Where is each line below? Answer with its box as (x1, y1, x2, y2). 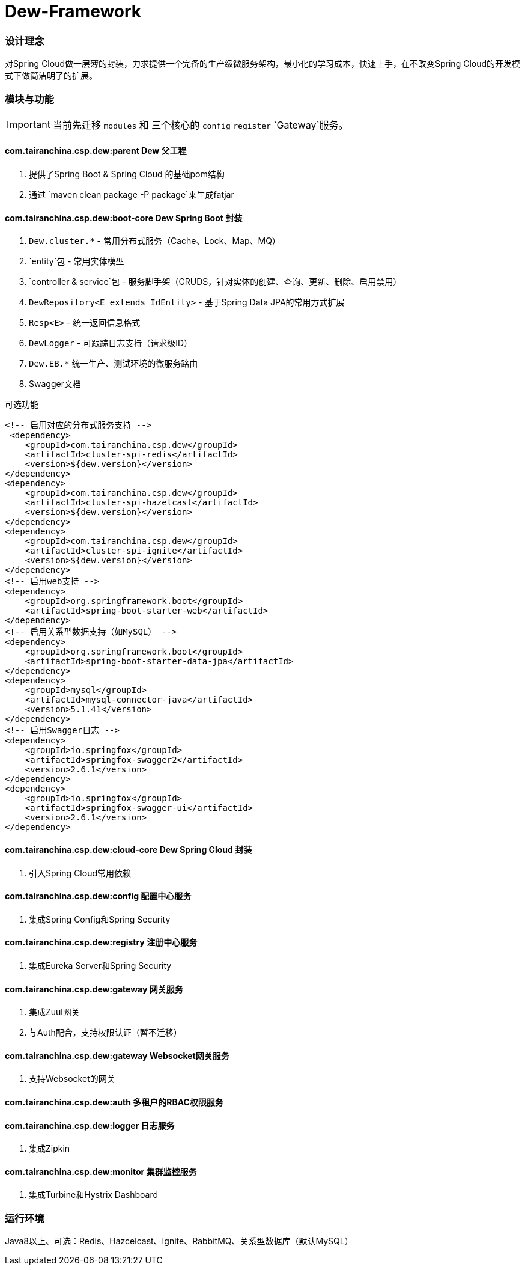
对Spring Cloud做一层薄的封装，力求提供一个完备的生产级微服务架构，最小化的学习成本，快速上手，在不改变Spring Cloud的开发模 (5, 58, 521, 69)
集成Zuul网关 (29, 1007, 80, 1018)
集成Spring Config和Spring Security (29, 914, 171, 924)
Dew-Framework (5, 1, 142, 22)
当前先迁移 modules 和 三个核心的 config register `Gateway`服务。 (52, 118, 348, 131)
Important (7, 118, 50, 130)
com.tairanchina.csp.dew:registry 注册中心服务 (5, 937, 198, 948)
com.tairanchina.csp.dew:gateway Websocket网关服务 (5, 1050, 229, 1061)
